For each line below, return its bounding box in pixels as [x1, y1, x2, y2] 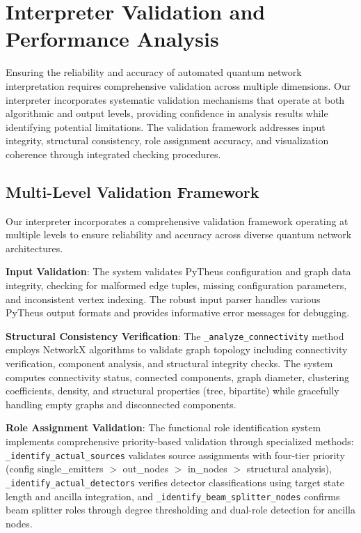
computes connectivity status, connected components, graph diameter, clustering [6, 369, 349, 384]
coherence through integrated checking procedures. [6, 146, 221, 161]
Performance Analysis [6, 24, 219, 53]
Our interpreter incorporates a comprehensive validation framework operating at [6, 213, 348, 228]
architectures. [6, 240, 63, 255]
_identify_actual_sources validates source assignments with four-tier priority [6, 447, 345, 462]
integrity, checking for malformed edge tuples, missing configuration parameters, [6, 278, 347, 293]
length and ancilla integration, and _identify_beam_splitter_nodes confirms [6, 488, 340, 503]
